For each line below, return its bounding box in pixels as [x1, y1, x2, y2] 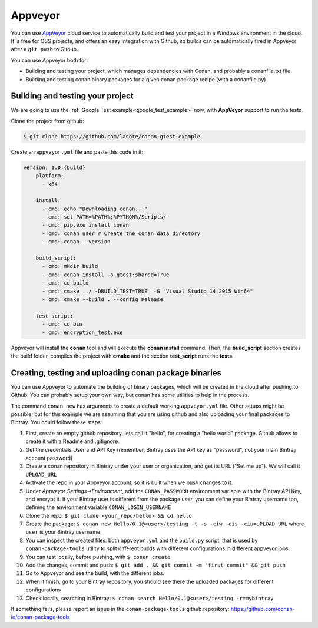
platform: [35, 173, 64, 179]
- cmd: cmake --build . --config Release [42, 296, 163, 303]
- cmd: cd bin [42, 321, 82, 328]
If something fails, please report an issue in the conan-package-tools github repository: [11, 606, 230, 612]
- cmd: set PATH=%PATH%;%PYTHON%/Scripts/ [42, 214, 167, 220]
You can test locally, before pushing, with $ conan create [25, 553, 171, 560]
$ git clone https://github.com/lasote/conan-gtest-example [23, 133, 201, 140]
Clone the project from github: [11, 117, 84, 124]
